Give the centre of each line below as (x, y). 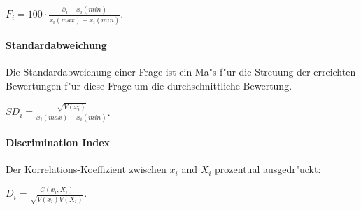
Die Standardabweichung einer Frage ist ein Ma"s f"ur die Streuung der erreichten (181, 72)
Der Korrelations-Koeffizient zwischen (86, 169)
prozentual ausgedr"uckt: (268, 169)
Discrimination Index (58, 142)
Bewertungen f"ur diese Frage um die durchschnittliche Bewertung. (149, 86)
